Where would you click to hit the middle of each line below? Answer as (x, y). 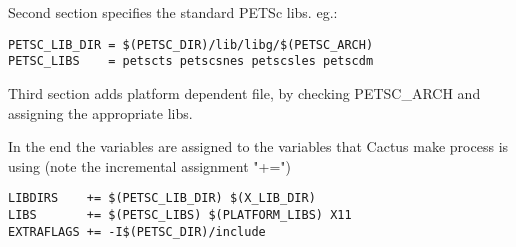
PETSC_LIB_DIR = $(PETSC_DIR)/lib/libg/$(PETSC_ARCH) (191, 44)
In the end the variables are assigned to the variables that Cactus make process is (258, 146)
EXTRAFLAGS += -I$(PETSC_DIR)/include (137, 231)
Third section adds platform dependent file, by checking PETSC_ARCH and (244, 92)
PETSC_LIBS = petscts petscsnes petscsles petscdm (191, 61)
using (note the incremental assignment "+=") (149, 165)
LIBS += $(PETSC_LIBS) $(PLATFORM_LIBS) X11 (180, 214)
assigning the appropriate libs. (100, 112)
